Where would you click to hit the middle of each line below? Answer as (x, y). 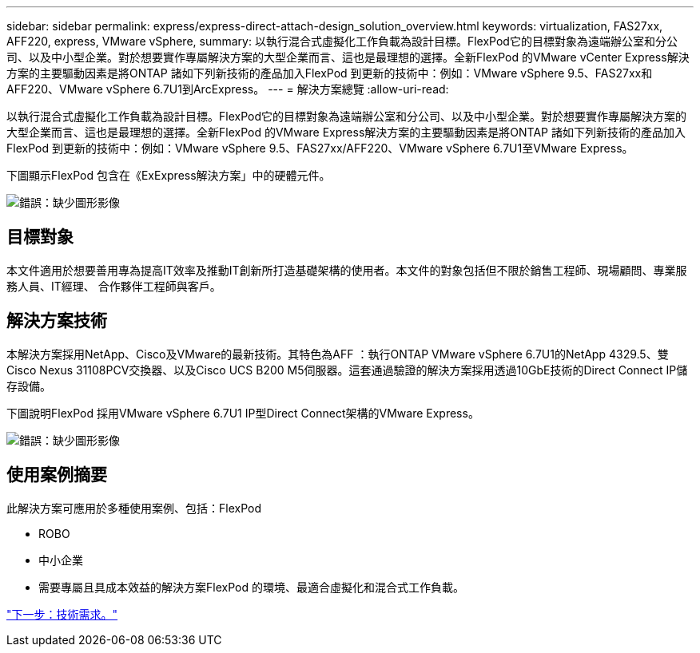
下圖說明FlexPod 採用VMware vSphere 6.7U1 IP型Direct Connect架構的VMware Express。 (243, 413)
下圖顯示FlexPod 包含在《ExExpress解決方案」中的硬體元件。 (169, 175)
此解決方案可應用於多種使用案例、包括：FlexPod (134, 508)
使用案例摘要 (57, 475)
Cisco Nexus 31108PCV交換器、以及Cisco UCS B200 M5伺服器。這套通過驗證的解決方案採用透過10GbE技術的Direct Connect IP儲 (347, 370)
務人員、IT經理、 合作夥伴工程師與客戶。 (114, 286)
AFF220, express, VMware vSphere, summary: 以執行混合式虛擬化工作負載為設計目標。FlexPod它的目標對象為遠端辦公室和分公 (342, 41)
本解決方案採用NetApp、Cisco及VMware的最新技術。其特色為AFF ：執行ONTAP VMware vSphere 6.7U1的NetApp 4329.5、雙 (338, 354)
